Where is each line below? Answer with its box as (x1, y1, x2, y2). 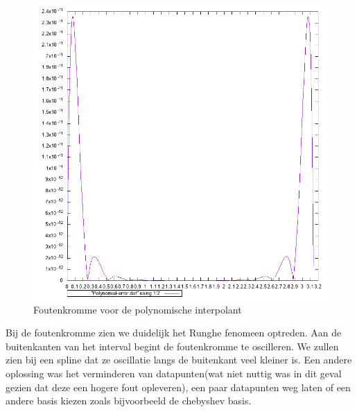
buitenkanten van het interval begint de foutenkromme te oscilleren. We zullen (6, 338, 339, 353)
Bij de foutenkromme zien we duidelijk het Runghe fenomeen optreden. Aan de (6, 325, 342, 340)
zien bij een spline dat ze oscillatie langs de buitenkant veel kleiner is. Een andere (6, 352, 352, 367)
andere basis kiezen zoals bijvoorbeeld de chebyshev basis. (6, 393, 252, 408)
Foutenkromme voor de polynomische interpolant (33, 302, 242, 316)
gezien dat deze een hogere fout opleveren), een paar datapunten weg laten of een (6, 379, 351, 394)
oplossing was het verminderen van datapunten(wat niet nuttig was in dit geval (6, 366, 342, 380)
